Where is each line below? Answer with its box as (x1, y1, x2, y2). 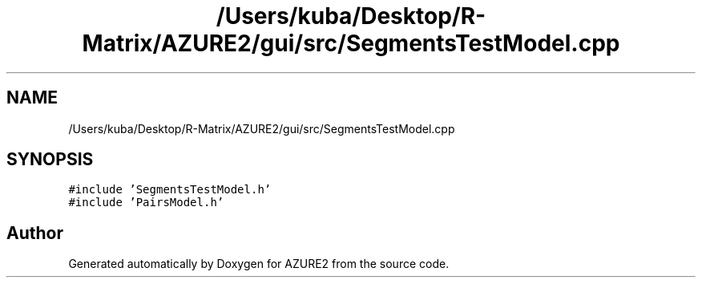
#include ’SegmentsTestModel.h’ (68, 183, 272, 197)
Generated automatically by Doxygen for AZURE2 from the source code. (68, 257, 450, 271)
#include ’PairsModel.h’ (68, 196, 224, 209)
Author (6, 222, 63, 243)
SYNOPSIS (6, 149, 94, 170)
